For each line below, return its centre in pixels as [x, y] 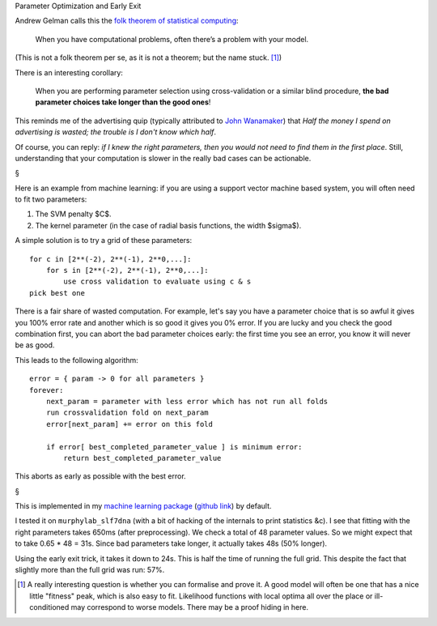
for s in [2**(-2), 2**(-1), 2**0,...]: [127, 270]
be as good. [35, 345]
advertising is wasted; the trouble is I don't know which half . [116, 132]
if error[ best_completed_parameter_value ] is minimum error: [174, 447]
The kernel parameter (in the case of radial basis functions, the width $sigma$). [168, 225]
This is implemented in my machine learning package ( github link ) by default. [143, 506]
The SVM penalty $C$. [73, 214]
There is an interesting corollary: [69, 72]
